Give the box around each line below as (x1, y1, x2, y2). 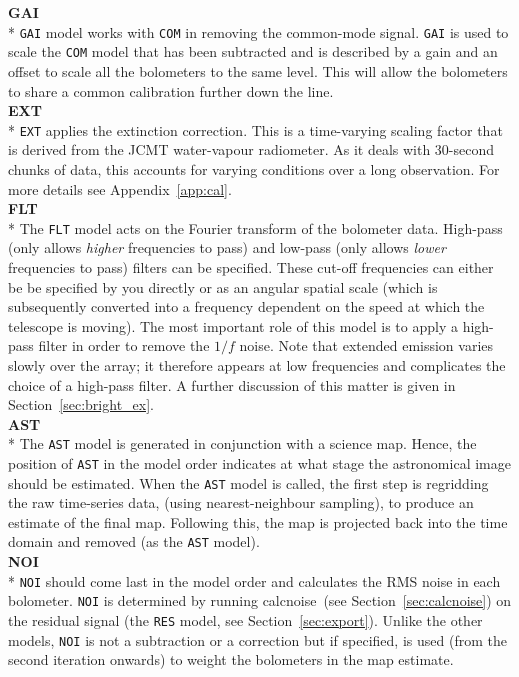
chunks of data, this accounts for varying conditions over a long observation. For (8, 158, 500, 179)
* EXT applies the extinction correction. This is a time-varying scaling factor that (8, 119, 503, 140)
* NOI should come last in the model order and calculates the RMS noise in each (8, 570, 501, 591)
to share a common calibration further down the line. (8, 80, 334, 101)
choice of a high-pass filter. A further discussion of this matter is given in (8, 374, 456, 395)
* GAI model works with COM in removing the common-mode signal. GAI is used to (8, 21, 509, 42)
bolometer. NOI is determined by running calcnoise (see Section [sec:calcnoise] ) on (8, 590, 512, 611)
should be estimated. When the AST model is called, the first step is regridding (8, 472, 489, 493)
